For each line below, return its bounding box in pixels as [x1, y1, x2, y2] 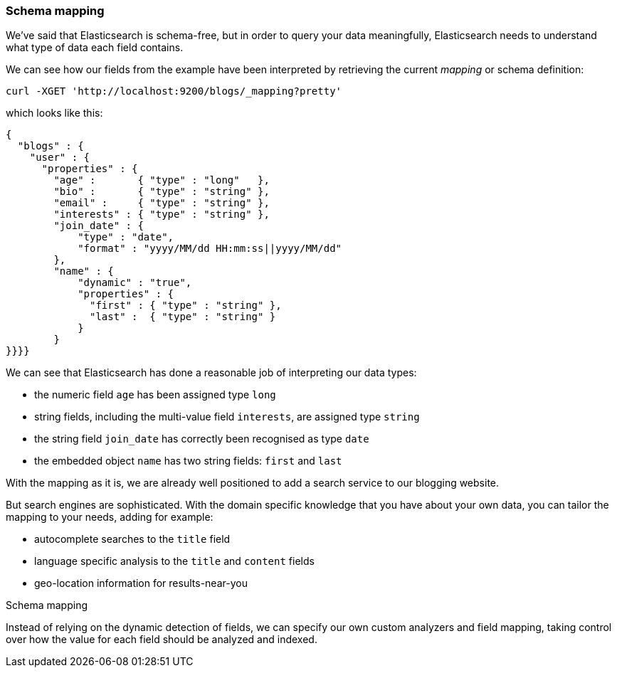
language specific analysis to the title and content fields [34, 555, 315, 568]
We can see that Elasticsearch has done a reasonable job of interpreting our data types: [6, 366, 417, 379]
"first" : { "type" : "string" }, [90, 300, 282, 312]
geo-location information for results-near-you [34, 577, 248, 590]
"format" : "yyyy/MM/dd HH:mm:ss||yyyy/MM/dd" [78, 243, 342, 255]
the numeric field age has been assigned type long [34, 388, 276, 401]
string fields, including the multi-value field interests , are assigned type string [34, 410, 420, 423]
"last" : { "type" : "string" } [90, 311, 276, 323]
